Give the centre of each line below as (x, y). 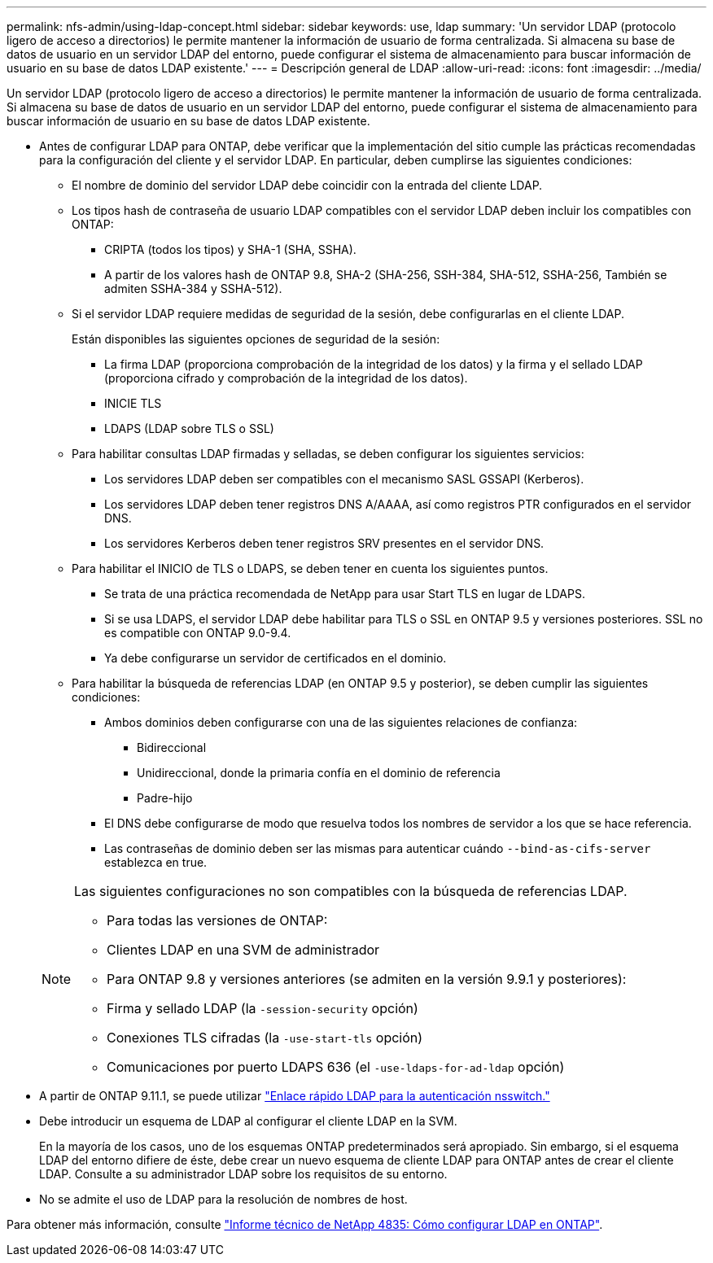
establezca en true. (156, 862)
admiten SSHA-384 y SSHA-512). (193, 288)
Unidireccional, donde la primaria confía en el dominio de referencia (319, 773)
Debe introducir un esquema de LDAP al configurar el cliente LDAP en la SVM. (248, 1121)
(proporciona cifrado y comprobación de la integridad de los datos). (286, 378)
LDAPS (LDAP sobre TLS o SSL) (189, 428)
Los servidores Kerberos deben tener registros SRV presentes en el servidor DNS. (324, 543)
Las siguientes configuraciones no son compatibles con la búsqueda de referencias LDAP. (351, 891)
